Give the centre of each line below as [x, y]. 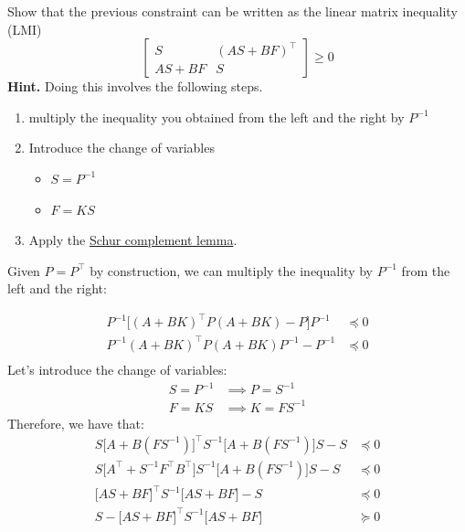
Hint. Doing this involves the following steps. [135, 86]
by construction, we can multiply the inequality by [231, 270]
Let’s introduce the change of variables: [117, 370]
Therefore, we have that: [76, 423]
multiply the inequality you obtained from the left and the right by [217, 117]
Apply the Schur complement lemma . [133, 240]
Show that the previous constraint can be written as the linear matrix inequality [232, 11]
